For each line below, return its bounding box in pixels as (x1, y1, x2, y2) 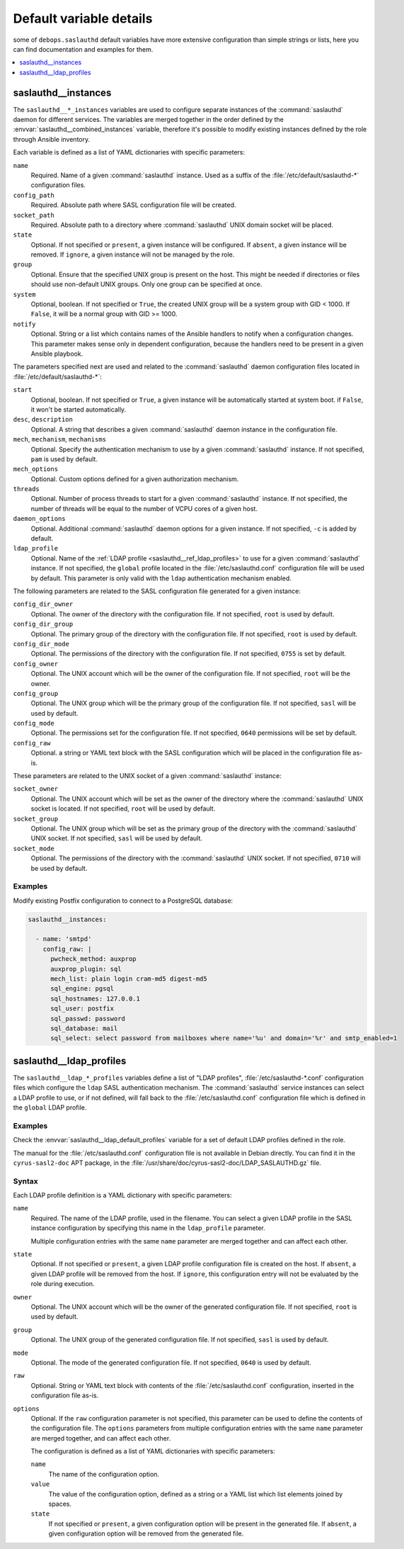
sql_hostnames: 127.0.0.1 (50, 994, 141, 1003)
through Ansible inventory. (13, 135, 91, 143)
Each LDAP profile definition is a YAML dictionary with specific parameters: (13, 1191, 233, 1200)
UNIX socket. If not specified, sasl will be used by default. (30, 834, 203, 843)
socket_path (13, 211, 54, 219)
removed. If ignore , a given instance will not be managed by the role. (30, 250, 235, 259)
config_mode (13, 719, 54, 728)
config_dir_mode (13, 640, 70, 648)
